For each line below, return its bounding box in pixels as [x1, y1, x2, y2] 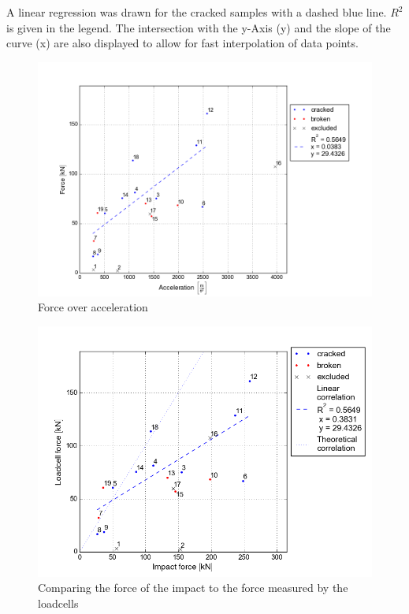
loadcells [38, 594, 79, 611]
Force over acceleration [38, 299, 148, 315]
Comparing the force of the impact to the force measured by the [38, 579, 348, 596]
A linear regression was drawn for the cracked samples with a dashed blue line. [6, 4, 387, 20]
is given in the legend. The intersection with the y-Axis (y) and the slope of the [6, 19, 391, 35]
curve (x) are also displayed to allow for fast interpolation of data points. [6, 35, 359, 51]
